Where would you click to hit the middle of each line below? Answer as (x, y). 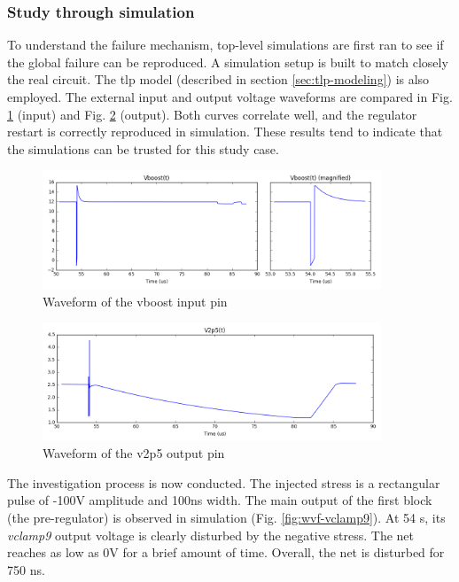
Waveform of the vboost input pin (135, 301)
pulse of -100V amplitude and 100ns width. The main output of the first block (220, 500)
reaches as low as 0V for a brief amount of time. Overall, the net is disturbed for (226, 552)
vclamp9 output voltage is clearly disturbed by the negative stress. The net (210, 535)
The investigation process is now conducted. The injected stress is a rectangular (224, 482)
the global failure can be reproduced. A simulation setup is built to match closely (228, 62)
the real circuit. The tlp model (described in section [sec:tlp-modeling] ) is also (218, 79)
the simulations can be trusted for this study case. (143, 148)
